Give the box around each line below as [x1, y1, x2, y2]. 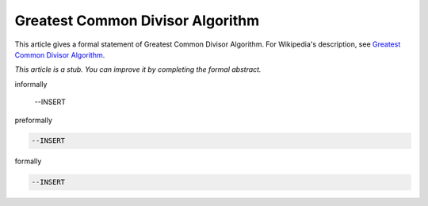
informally [14, 79, 48, 88]
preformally [14, 115, 53, 125]
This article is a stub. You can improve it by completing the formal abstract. [14, 65, 262, 74]
